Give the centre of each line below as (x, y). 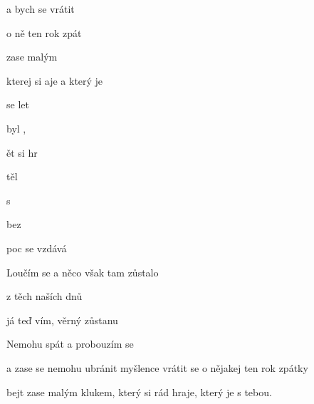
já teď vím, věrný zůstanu (62, 320)
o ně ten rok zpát (44, 32)
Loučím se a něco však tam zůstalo (83, 272)
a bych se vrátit (41, 9)
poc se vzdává (37, 248)
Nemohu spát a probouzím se (70, 344)
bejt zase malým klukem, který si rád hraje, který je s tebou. (139, 392)
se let (18, 104)
